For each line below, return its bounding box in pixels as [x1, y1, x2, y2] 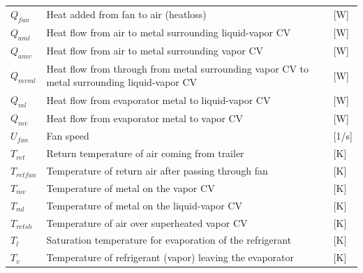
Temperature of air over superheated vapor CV [46, 215, 248, 230]
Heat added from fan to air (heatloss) [46, 7, 207, 22]
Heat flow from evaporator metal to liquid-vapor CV [46, 92, 271, 107]
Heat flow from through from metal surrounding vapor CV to [46, 61, 309, 75]
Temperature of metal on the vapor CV [46, 180, 215, 195]
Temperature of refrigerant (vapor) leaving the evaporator [46, 250, 295, 265]
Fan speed [46, 128, 89, 143]
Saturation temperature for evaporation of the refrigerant [46, 233, 292, 247]
